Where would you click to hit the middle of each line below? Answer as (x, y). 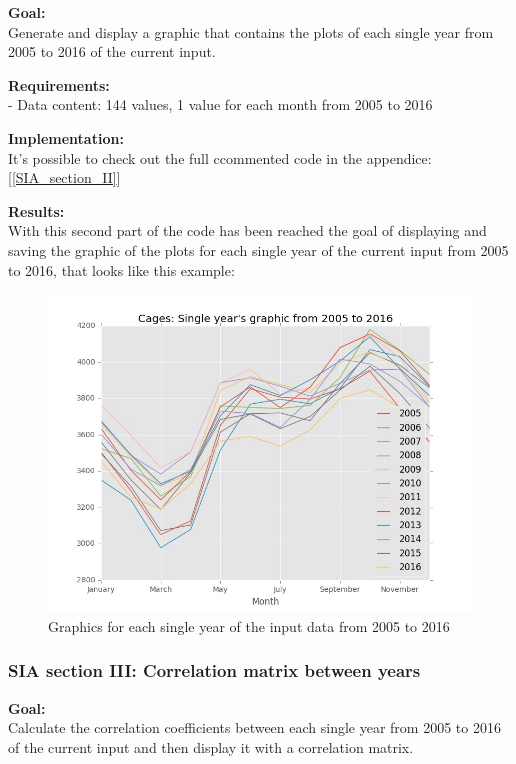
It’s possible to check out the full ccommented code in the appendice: (220, 157)
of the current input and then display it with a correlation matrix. (211, 746)
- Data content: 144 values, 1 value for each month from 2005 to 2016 (220, 104)
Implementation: (66, 137)
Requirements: (59, 84)
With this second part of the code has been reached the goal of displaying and (247, 230)
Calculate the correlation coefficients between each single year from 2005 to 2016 (254, 727)
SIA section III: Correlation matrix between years (214, 670)
